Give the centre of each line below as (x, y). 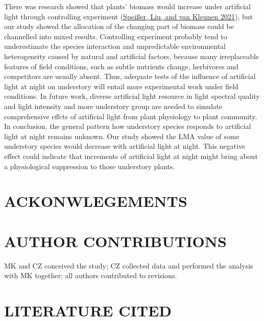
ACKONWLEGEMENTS (96, 201)
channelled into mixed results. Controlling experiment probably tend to (116, 36)
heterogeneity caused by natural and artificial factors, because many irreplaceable (132, 56)
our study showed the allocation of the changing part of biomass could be (119, 26)
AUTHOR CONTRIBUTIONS (115, 241)
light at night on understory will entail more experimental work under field (121, 86)
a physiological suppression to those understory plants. (90, 166)
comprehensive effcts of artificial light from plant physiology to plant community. (131, 116)
